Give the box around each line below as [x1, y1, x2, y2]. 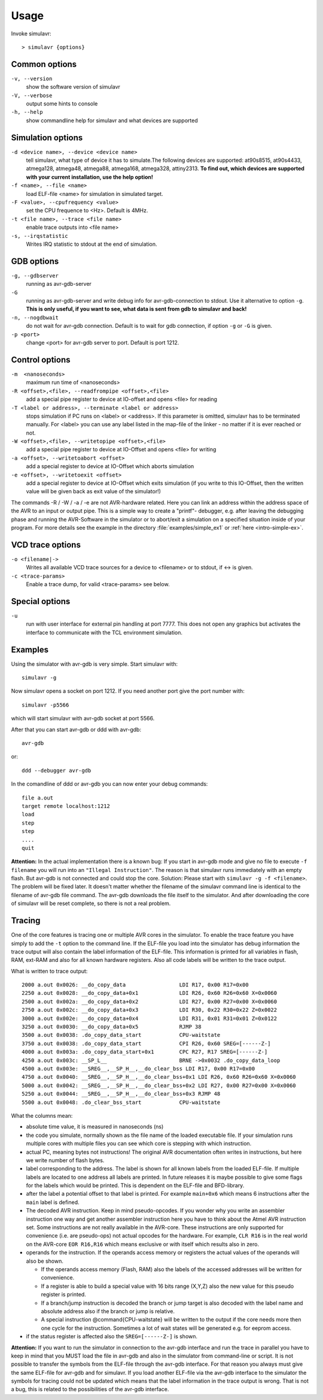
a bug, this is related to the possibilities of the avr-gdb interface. [11, 1386, 169, 1393]
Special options [11, 596, 71, 607]
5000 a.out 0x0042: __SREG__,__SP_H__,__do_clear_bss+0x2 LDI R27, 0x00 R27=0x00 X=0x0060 [22, 1082, 296, 1089]
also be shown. [26, 1257, 64, 1265]
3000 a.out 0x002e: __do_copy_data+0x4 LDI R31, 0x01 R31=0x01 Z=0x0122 [22, 1015, 278, 1022]
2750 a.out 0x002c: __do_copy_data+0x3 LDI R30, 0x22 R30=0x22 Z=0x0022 [22, 1007, 278, 1013]
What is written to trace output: [11, 967, 88, 974]
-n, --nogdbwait [11, 314, 59, 321]
